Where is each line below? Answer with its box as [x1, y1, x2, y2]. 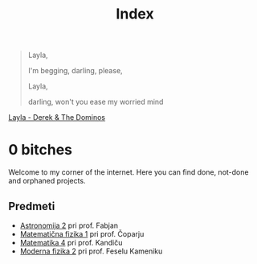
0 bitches [8, 141, 72, 159]
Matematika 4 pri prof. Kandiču [19, 237, 123, 247]
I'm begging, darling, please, [27, 66, 123, 76]
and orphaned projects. [8, 176, 86, 186]
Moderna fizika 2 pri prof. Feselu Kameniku [19, 246, 163, 256]
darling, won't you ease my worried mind [27, 97, 164, 107]
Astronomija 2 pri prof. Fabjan [19, 221, 119, 230]
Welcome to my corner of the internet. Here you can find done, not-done [8, 167, 249, 177]
